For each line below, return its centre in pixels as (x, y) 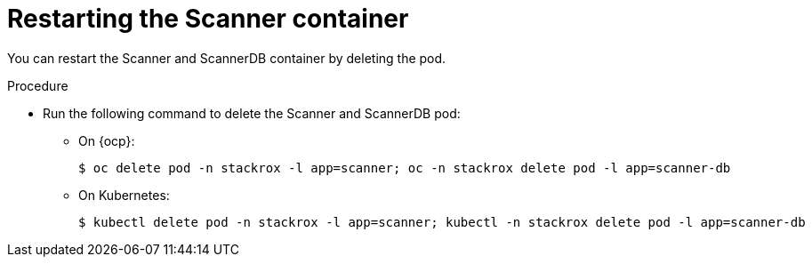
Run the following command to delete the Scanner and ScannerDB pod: (252, 113)
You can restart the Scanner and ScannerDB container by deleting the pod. (227, 58)
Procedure (38, 85)
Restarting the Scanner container (208, 19)
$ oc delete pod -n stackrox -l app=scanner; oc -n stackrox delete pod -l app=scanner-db (405, 168)
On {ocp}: (107, 140)
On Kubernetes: (124, 195)
